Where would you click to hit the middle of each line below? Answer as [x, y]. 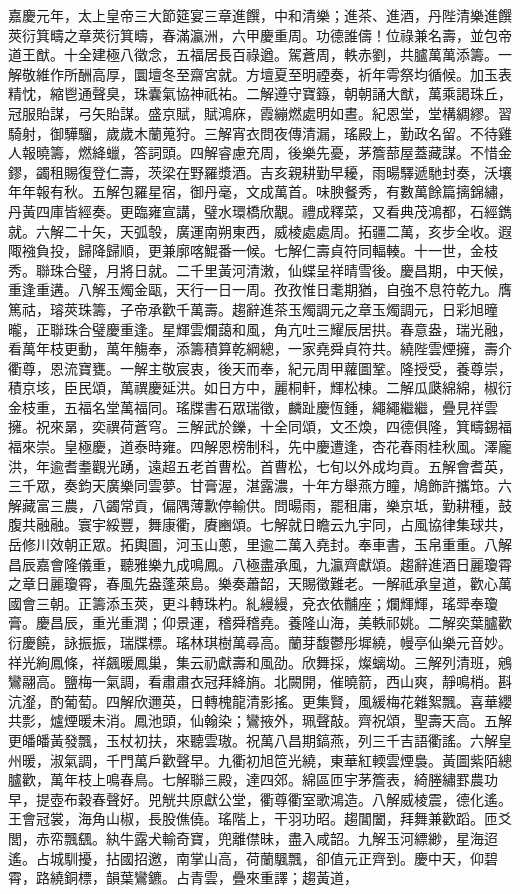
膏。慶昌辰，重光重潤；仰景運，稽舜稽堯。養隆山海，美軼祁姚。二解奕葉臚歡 [260, 622]
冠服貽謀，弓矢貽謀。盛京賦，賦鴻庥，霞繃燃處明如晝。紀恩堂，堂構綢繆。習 [260, 112]
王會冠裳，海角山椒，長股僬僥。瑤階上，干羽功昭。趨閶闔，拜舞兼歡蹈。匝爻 [260, 818]
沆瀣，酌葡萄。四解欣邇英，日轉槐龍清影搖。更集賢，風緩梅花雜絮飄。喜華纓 [260, 700]
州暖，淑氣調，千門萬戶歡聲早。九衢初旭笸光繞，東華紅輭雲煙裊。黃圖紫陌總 [260, 759]
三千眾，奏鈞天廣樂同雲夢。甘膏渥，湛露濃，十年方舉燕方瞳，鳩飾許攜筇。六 [260, 485]
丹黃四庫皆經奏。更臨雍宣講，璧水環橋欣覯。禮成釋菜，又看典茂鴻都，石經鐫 [260, 210]
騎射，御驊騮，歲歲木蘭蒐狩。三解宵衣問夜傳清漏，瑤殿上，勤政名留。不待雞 [260, 132]
